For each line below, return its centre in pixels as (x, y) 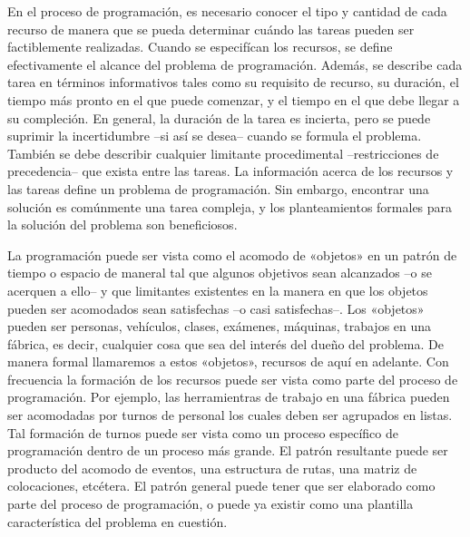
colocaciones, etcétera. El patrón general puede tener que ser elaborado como (221, 486)
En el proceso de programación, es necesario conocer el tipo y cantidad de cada (227, 11)
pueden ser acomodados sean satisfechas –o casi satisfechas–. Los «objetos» (216, 308)
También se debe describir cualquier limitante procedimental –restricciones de (223, 153)
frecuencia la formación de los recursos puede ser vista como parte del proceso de (233, 379)
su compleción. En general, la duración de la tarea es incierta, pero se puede (219, 117)
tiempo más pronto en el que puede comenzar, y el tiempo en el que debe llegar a (234, 99)
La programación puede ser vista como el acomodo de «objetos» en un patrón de (232, 254)
